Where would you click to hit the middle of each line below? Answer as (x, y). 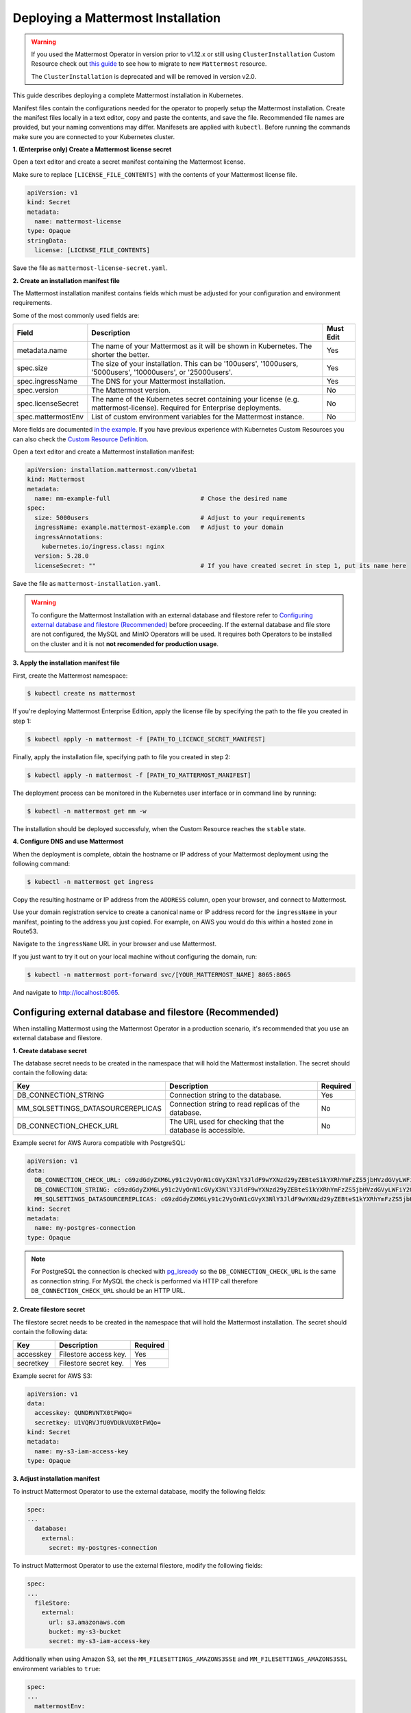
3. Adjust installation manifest (56, 1479)
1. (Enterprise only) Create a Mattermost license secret (92, 149)
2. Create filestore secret (49, 1309)
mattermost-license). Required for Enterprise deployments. (186, 408)
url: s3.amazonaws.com (87, 1622)
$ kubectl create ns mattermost (82, 693)
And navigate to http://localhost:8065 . (66, 992)
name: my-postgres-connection (85, 1228)
